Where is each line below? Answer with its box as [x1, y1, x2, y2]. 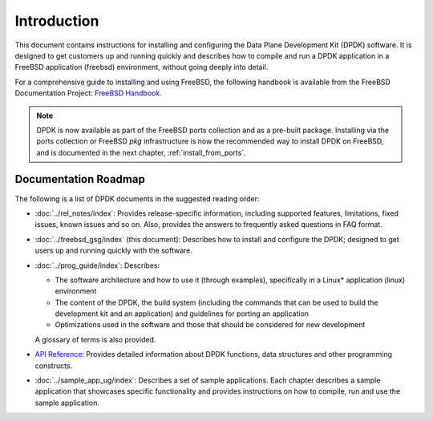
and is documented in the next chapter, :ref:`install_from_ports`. [36, 148, 246, 157]
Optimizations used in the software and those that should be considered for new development [55, 320, 366, 330]
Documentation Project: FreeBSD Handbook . [14, 88, 162, 98]
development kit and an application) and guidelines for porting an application [55, 309, 309, 318]
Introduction [14, 12, 99, 30]
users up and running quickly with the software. [34, 245, 192, 256]
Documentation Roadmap [14, 172, 146, 186]
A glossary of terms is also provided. [34, 334, 156, 344]
